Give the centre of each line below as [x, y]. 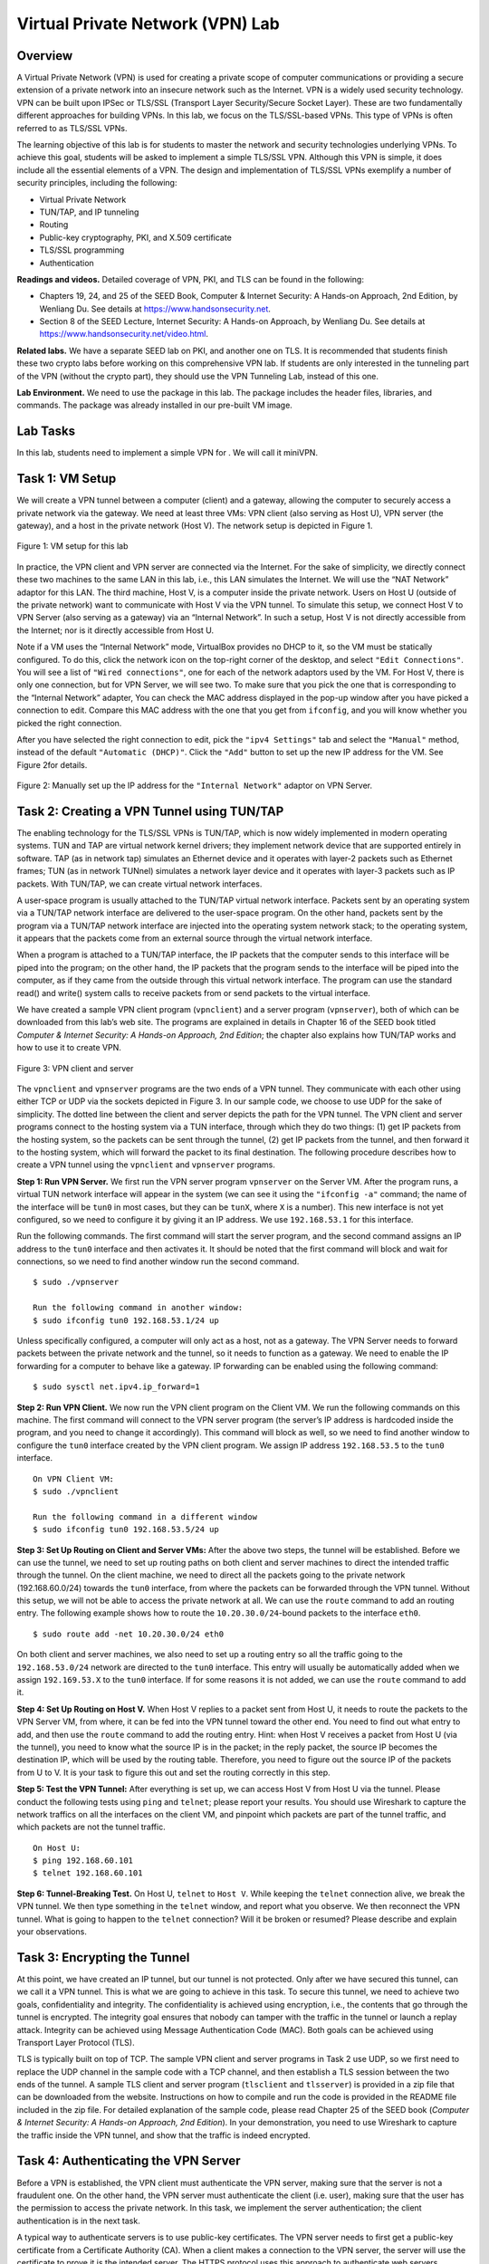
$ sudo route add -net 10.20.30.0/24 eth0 [129, 1634]
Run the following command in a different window [145, 1516]
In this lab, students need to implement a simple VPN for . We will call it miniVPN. [168, 453]
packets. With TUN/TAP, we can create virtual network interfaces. [139, 884]
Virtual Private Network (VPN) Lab [148, 24]
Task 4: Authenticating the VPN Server [129, 2161]
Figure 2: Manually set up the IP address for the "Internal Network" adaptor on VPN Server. [195, 786]
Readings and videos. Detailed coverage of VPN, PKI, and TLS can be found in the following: [190, 279]
